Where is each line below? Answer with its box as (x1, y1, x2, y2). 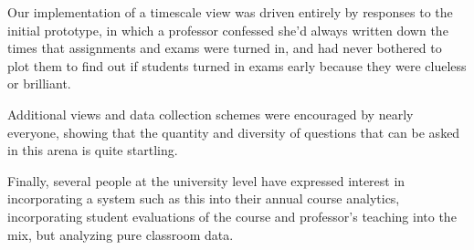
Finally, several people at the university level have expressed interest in (7, 171, 406, 190)
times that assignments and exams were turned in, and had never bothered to (7, 38, 442, 57)
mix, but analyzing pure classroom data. (7, 224, 234, 244)
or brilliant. (7, 74, 71, 93)
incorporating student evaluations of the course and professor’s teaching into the (7, 206, 457, 225)
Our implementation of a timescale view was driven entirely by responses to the (7, 3, 453, 21)
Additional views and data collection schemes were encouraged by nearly (7, 104, 414, 123)
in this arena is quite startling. (7, 141, 178, 160)
